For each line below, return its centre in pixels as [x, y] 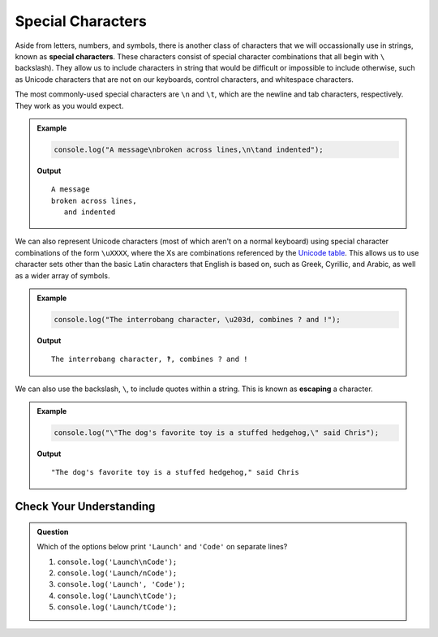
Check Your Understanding [85, 507]
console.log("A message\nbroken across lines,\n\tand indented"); [189, 149]
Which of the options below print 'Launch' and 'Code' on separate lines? [162, 547]
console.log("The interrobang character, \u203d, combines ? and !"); [197, 319]
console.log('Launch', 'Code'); [121, 585]
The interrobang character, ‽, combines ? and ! [150, 359]
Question [53, 532]
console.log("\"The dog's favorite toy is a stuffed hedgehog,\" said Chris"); [217, 433]
